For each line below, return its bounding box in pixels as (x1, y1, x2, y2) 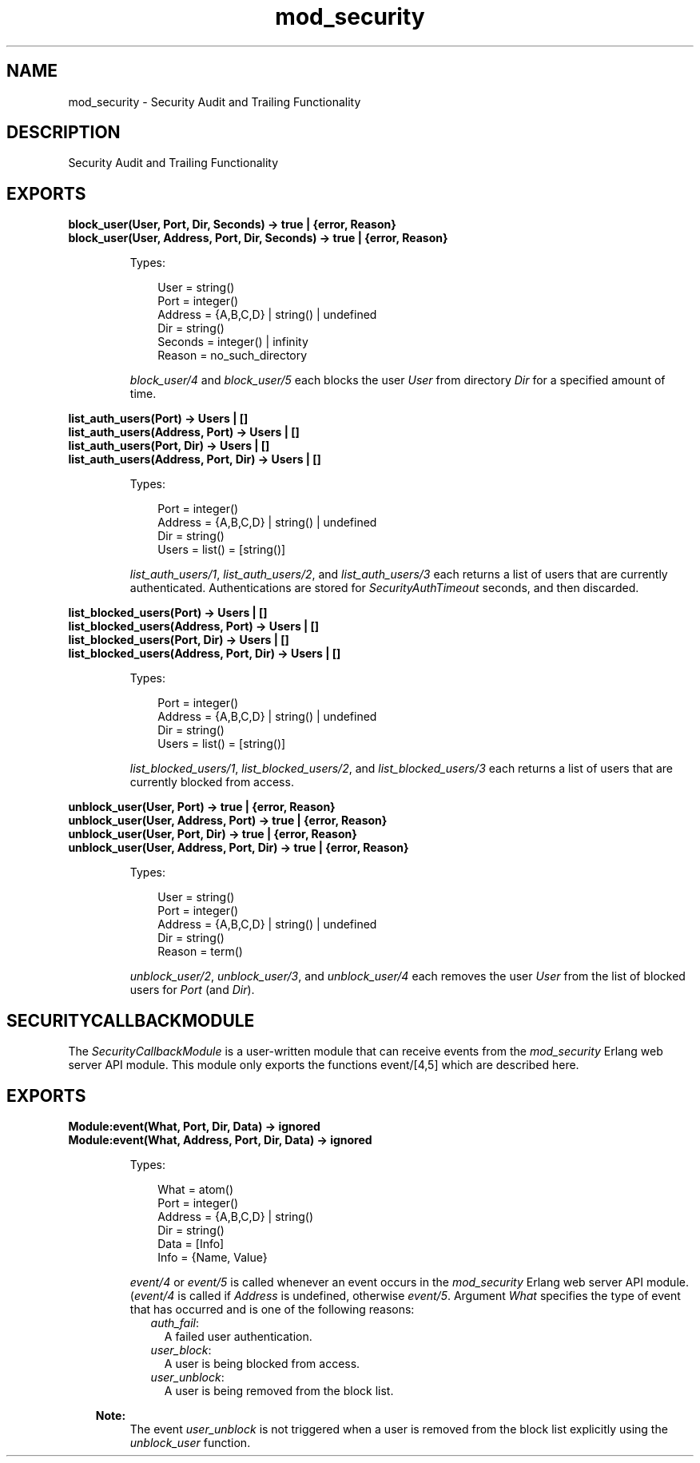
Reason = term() (157, 944, 243, 959)
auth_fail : (150, 1315, 199, 1330)
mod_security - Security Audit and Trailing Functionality (68, 94, 361, 109)
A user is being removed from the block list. (164, 1383, 394, 1397)
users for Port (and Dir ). (129, 983, 255, 997)
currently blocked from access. (129, 775, 294, 789)
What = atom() (157, 1182, 234, 1196)
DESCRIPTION (6, 122, 121, 143)
